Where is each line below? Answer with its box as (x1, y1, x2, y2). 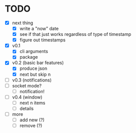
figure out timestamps (19, 37, 66, 43)
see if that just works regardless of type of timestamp (19, 31, 131, 37)
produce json (19, 65, 48, 71)
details (19, 105, 34, 111)
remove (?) (19, 122, 42, 129)
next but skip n (19, 71, 51, 77)
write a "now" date (19, 26, 59, 31)
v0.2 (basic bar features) (12, 60, 64, 66)
